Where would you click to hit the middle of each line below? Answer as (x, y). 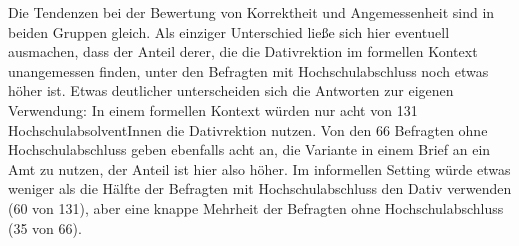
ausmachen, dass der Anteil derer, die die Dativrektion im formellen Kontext (243, 51)
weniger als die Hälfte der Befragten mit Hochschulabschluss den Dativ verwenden (260, 188)
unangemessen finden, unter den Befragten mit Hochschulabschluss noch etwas (248, 70)
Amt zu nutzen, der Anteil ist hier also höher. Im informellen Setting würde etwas (259, 168)
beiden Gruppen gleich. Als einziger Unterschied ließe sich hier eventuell (229, 31)
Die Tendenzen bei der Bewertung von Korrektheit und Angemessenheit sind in (251, 12)
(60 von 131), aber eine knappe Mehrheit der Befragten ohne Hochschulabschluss (256, 207)
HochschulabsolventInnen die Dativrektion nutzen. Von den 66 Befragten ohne (248, 129)
